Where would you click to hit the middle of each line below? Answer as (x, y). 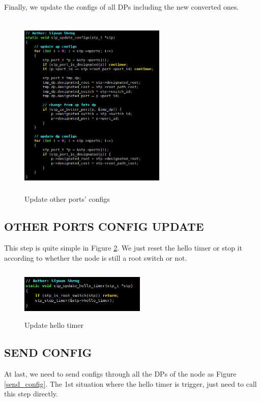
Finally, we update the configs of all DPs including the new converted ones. (122, 7)
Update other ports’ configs (67, 199)
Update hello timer (54, 325)
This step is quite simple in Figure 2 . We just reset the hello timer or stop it (123, 248)
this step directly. (31, 394)
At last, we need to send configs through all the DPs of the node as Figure (120, 374)
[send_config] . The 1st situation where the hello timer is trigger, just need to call (130, 383)
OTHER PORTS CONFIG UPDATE (104, 226)
